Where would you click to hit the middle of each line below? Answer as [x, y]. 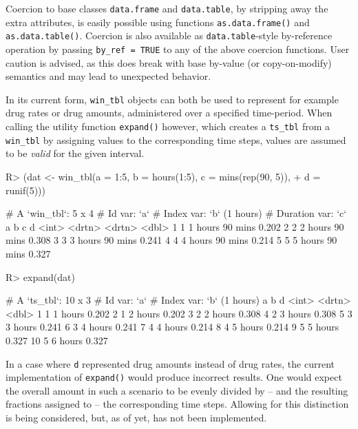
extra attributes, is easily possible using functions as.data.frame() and [158, 22]
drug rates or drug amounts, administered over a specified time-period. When [169, 113]
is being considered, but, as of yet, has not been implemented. [136, 417]
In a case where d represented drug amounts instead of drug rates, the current [170, 363]
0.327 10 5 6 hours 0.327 [57, 340]
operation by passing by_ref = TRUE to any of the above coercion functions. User [178, 49]
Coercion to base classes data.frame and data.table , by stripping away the [167, 8]
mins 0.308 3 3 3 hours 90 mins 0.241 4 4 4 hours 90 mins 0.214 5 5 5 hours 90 [171, 240]
